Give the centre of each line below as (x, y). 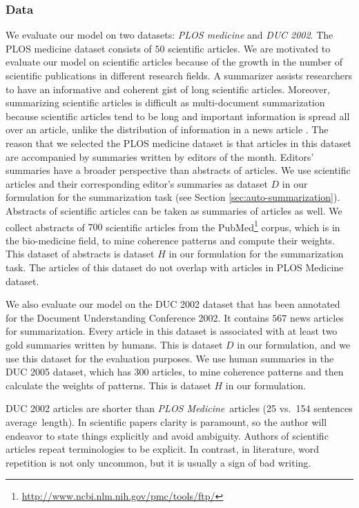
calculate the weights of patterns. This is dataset (108, 385)
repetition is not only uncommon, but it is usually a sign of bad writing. (158, 462)
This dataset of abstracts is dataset (80, 254)
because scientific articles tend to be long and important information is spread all (178, 116)
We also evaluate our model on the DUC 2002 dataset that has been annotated (173, 304)
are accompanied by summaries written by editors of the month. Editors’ (160, 156)
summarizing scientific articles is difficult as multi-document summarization (165, 102)
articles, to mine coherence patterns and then (248, 372)
